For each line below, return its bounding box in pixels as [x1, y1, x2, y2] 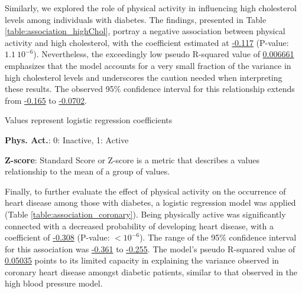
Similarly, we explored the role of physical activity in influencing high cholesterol [5, 2, 297, 14]
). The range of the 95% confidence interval [139, 231, 297, 243]
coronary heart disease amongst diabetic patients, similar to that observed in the [5, 265, 297, 278]
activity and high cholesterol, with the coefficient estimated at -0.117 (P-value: [5, 36, 289, 48]
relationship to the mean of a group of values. [5, 165, 170, 177]
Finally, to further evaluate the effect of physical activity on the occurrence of [5, 185, 286, 197]
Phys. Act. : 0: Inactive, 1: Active [5, 133, 129, 146]
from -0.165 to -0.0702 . [5, 94, 87, 106]
